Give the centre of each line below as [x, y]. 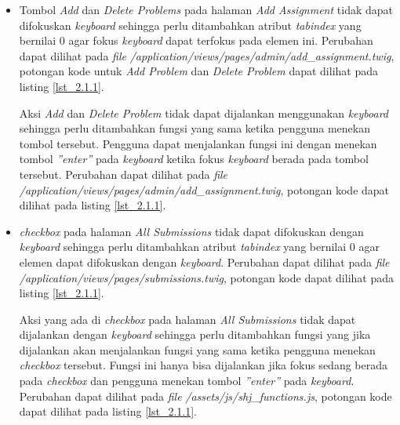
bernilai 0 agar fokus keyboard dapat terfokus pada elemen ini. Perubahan [196, 40]
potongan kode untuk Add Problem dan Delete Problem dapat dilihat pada [198, 71]
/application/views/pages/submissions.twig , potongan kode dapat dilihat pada [206, 277]
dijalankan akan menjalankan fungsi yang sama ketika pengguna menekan [197, 349]
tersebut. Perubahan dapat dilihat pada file [124, 174]
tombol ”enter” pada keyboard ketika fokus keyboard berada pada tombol [194, 159]
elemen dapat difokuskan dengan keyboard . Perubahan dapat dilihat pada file [204, 262]
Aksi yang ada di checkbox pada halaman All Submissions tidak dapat [187, 319]
